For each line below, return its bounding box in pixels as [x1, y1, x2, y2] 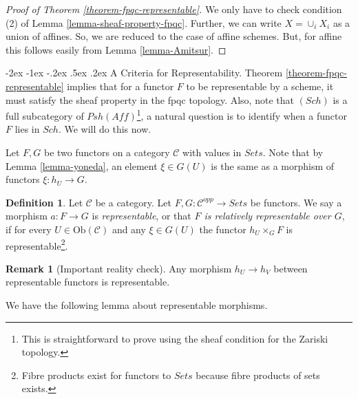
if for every [6, 222, 52, 236]
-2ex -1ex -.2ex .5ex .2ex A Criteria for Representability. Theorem [6, 65, 283, 80]
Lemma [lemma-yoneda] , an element [6, 158, 158, 173]
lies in [14, 122, 40, 136]
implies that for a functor [67, 78, 174, 93]
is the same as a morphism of [211, 158, 335, 173]
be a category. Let [95, 195, 171, 209]
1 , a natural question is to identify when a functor [136, 107, 347, 122]
